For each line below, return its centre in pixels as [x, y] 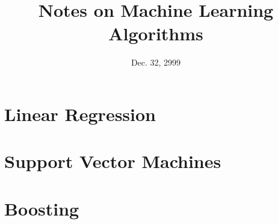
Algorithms [156, 33]
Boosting [42, 208]
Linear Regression [80, 114]
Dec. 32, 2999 [156, 62]
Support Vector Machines [113, 161]
